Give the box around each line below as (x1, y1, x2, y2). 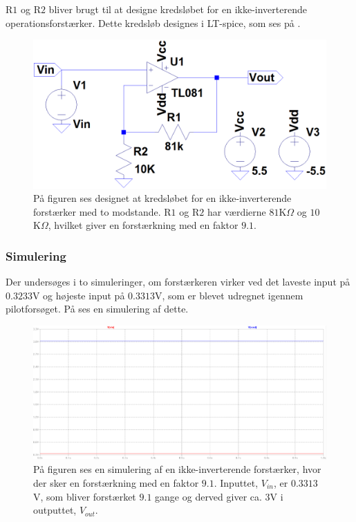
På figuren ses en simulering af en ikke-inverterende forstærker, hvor (33, 462, 321, 476)
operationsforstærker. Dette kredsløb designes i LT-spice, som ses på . (6, 15, 301, 30)
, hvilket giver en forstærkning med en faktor (48, 218, 238, 232)
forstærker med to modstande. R (33, 204, 171, 218)
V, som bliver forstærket (33, 489, 136, 503)
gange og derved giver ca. (155, 489, 262, 503)
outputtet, (33, 503, 77, 517)
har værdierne (207, 204, 266, 218)
